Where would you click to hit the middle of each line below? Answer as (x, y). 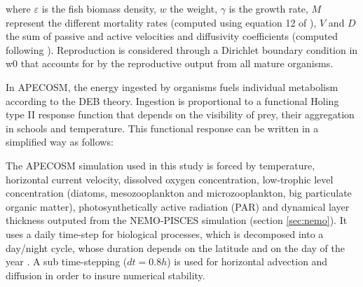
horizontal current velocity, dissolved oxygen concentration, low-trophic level (170, 179)
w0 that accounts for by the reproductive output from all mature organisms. (170, 63)
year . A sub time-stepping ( (67, 261)
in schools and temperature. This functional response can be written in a (162, 128)
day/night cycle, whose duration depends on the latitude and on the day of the (176, 247)
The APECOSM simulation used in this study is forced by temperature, (160, 165)
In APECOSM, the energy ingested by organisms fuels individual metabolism (172, 86)
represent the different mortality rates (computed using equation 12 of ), (161, 22)
